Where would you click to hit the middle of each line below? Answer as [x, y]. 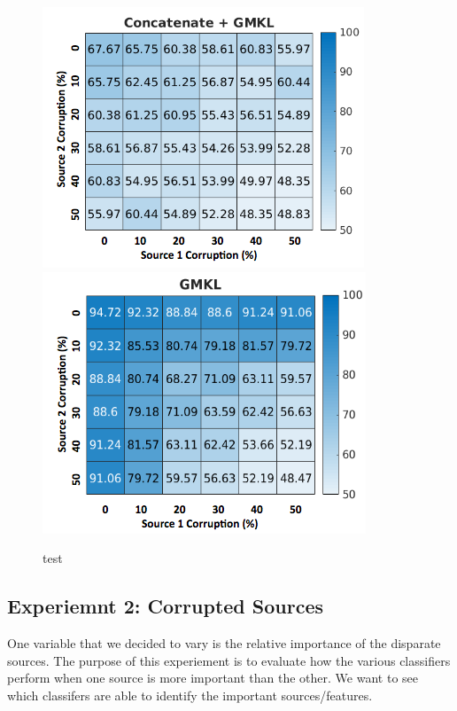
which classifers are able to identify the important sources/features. [190, 695]
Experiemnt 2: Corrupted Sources [165, 606]
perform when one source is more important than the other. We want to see [213, 678]
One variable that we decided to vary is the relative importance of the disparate [224, 642]
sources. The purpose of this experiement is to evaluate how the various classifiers [229, 660]
